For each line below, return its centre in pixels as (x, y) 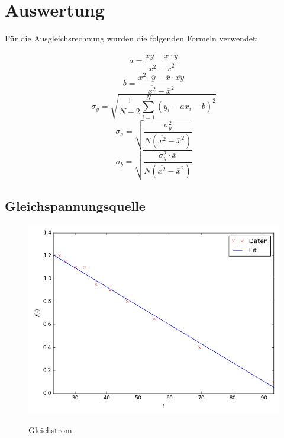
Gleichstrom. (51, 429)
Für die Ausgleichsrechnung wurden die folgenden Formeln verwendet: (132, 38)
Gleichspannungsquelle (75, 205)
